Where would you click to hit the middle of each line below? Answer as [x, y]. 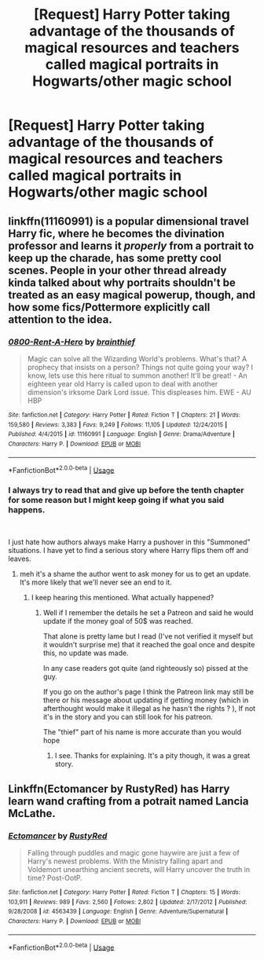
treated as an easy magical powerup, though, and [132, 295]
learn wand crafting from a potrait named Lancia [128, 801]
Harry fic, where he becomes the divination [117, 233]
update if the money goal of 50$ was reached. [118, 621]
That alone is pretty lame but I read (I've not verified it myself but [148, 636]
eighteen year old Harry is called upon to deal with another [123, 383]
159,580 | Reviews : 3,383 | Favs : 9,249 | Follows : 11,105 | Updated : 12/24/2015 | [118, 425]
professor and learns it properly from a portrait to [131, 245]
